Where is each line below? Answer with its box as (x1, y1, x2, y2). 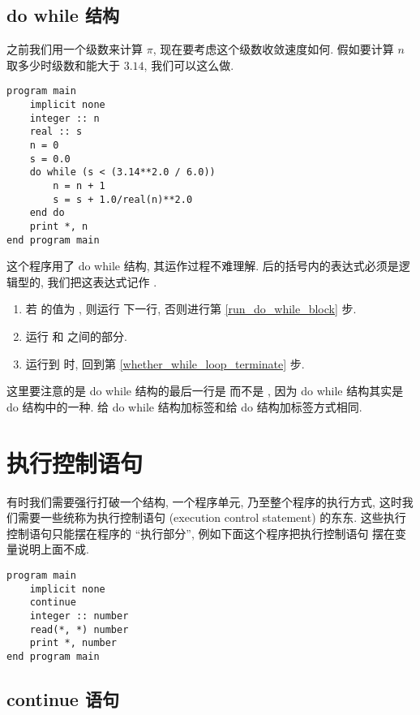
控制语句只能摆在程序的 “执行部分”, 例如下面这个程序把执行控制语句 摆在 (6, 524, 396, 541)
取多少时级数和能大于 (6, 56, 120, 73)
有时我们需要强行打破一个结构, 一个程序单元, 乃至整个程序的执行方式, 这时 (6, 493, 402, 510)
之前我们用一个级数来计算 (6, 41, 143, 58)
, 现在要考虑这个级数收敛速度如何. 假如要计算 (152, 41, 394, 58)
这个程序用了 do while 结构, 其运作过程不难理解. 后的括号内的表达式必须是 (6, 257, 399, 274)
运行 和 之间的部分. (25, 328, 128, 345)
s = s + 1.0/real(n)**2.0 (53, 193, 193, 205)
